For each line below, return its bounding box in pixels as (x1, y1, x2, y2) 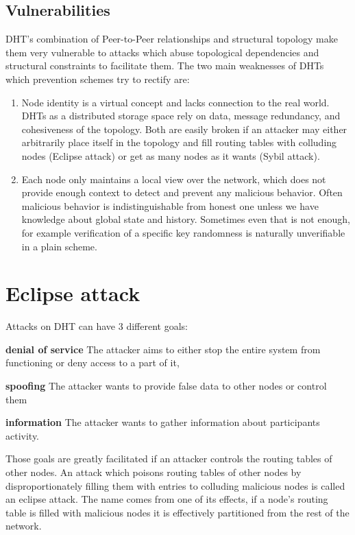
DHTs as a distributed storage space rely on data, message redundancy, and (21, 108, 341, 123)
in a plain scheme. (21, 239, 97, 253)
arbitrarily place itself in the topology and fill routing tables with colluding (21, 135, 337, 150)
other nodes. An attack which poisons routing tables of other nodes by (5, 464, 302, 479)
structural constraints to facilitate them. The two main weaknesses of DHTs (5, 58, 324, 73)
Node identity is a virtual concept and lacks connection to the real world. (21, 95, 330, 109)
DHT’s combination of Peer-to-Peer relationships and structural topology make (5, 32, 338, 46)
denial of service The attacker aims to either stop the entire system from (5, 342, 321, 356)
